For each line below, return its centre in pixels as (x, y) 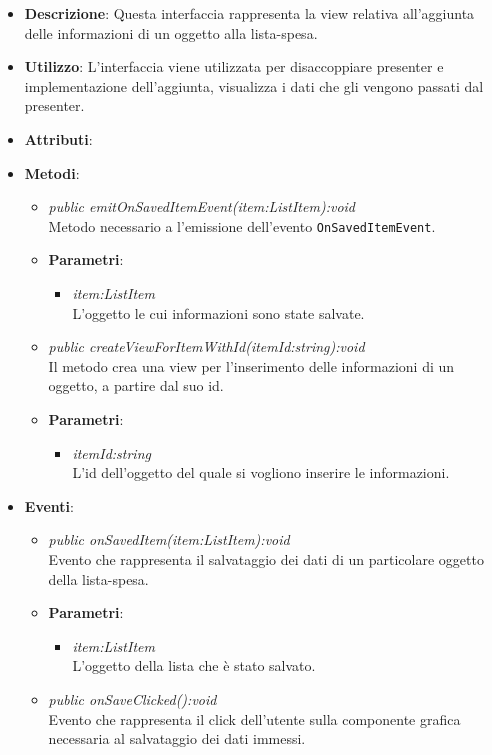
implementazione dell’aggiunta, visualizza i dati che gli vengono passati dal (254, 85)
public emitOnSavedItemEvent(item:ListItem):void (201, 206)
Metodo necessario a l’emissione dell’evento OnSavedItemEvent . (242, 225)
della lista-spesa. (98, 578)
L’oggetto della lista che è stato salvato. (194, 665)
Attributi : (58, 138)
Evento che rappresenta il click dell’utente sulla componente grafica (254, 718)
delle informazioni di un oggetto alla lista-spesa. (171, 32)
